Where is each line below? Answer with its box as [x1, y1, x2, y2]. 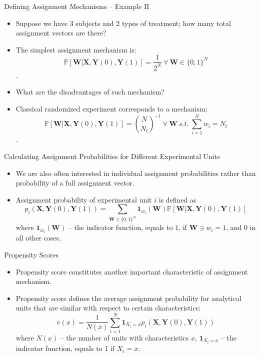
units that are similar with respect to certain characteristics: [15, 302, 201, 313]
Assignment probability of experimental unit [15, 194, 152, 204]
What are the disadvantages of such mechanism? [15, 86, 164, 97]
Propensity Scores [4, 249, 58, 259]
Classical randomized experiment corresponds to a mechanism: [15, 103, 207, 113]
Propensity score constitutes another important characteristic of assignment [15, 266, 248, 276]
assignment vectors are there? [15, 27, 106, 38]
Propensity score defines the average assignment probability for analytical [15, 292, 241, 303]
